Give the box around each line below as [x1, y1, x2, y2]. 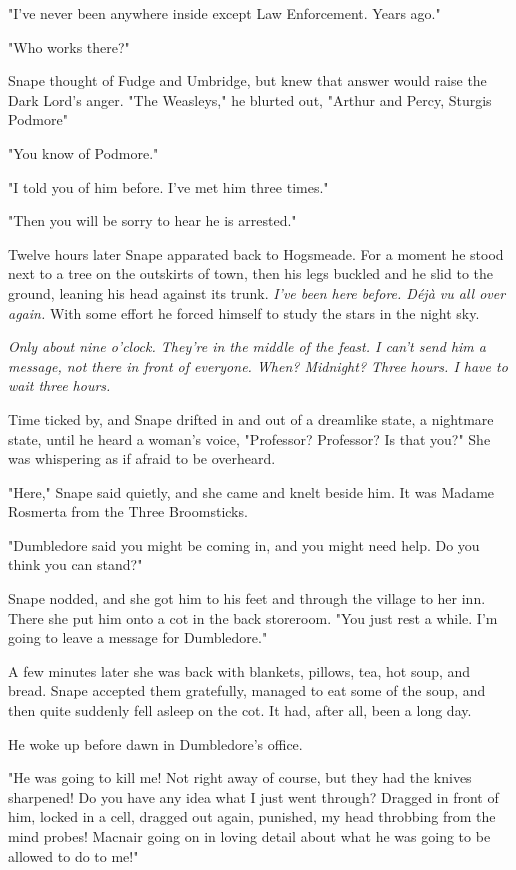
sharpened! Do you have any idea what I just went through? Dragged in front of [8, 786, 499, 807]
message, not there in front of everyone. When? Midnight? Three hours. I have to [8, 355, 508, 376]
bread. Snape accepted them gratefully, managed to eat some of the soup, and [8, 680, 486, 701]
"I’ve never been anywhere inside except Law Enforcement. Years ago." [8, 3, 441, 23]
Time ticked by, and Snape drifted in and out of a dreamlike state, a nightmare [8, 408, 494, 429]
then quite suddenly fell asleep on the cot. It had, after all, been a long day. [8, 700, 472, 721]
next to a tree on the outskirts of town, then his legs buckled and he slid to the [8, 263, 494, 284]
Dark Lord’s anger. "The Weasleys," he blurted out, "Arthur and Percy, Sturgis [8, 89, 492, 110]
